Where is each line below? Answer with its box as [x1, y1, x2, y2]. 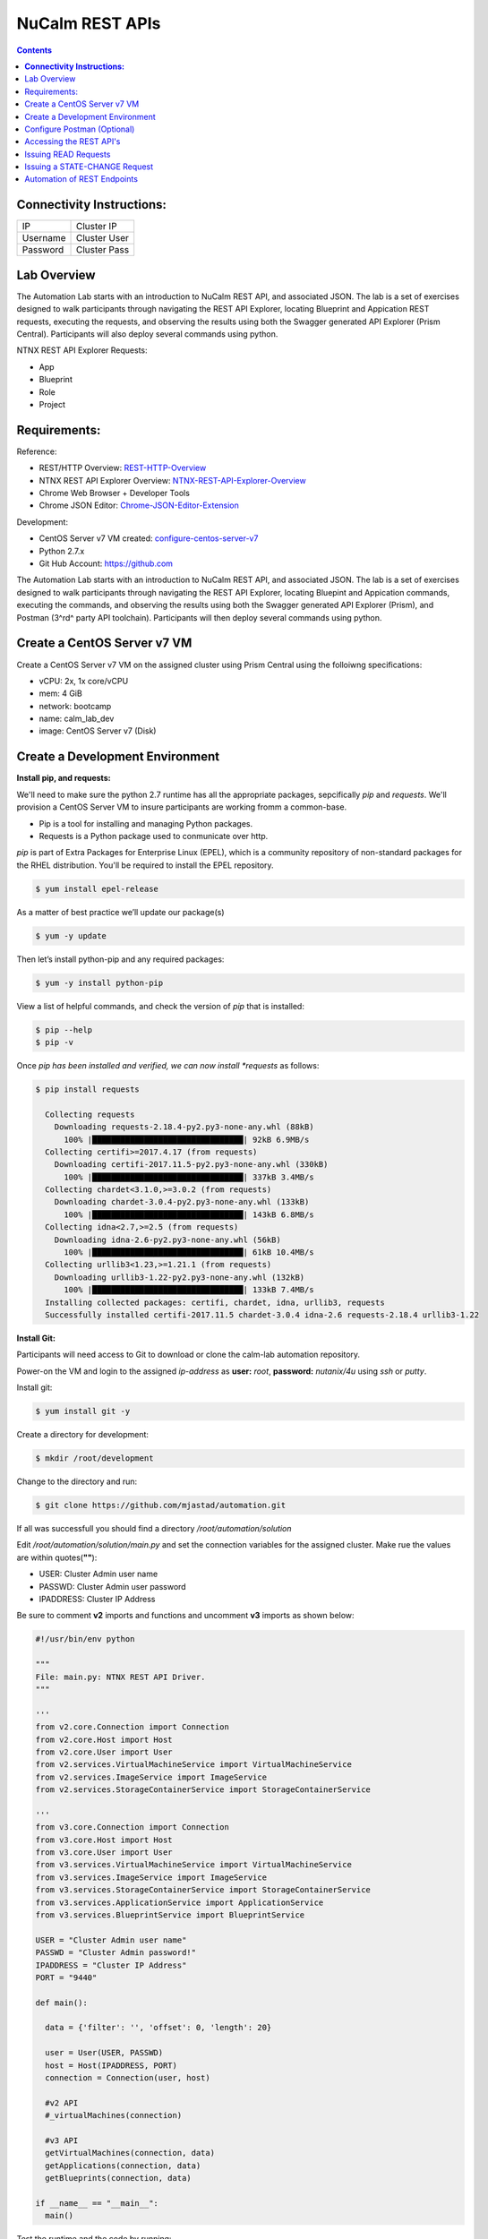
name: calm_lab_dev [39, 713, 115, 725]
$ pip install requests [35, 1084, 141, 1094]
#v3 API [45, 2136, 79, 2145]
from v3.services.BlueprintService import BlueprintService [35, 1909, 305, 1920]
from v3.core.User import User [35, 1848, 174, 1857]
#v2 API [45, 2097, 79, 2108]
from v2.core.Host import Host [35, 1734, 174, 1745]
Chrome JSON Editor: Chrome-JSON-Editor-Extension [39, 500, 239, 510]
